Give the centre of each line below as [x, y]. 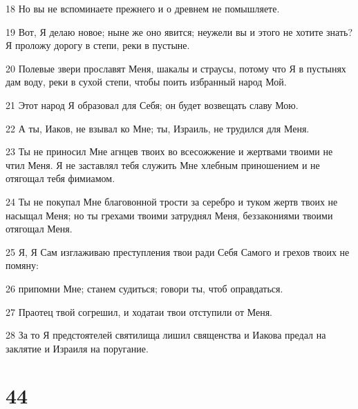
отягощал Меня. [39, 229]
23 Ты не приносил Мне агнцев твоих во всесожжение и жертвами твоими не [169, 151]
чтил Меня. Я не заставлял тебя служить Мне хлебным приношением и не [163, 164]
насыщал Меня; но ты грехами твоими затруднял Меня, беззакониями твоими [169, 215]
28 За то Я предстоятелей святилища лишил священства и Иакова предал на [166, 335]
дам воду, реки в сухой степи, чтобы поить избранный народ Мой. [146, 82]
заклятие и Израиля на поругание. [77, 348]
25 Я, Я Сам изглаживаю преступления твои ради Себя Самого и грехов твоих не [178, 251]
